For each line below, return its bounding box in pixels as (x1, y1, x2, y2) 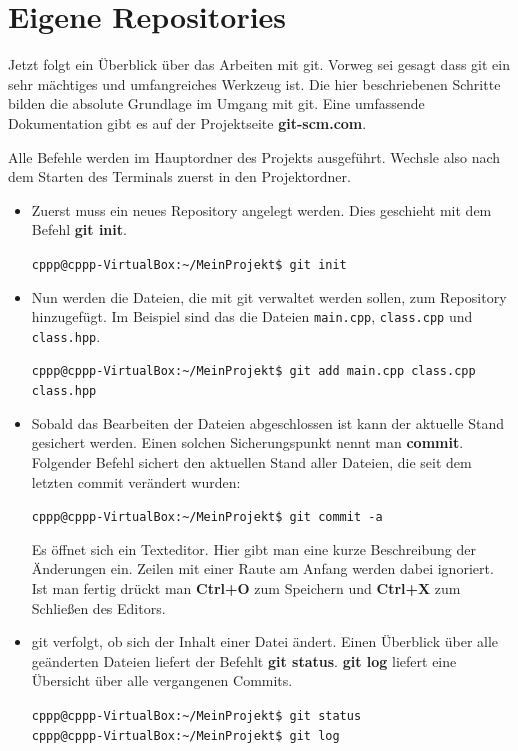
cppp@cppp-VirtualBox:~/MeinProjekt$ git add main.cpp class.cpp (31, 364, 476, 379)
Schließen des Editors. (31, 597, 166, 618)
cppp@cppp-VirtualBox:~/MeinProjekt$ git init (31, 257, 347, 272)
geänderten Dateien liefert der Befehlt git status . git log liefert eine (31, 650, 457, 671)
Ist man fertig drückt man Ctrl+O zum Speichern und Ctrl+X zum (31, 577, 461, 598)
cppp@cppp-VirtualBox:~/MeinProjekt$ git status (31, 708, 362, 723)
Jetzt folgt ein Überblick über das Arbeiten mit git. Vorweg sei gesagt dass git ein (8, 54, 510, 75)
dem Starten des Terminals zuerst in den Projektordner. (8, 166, 351, 187)
